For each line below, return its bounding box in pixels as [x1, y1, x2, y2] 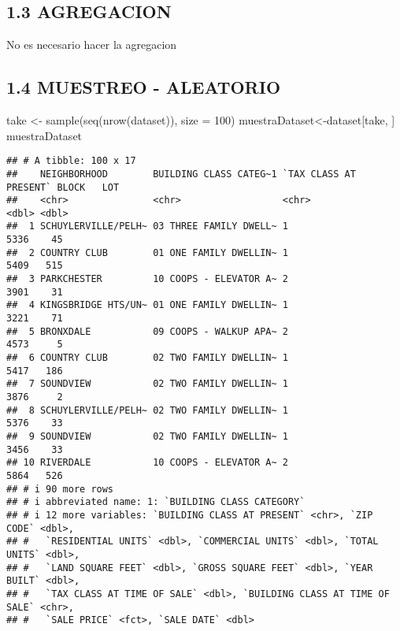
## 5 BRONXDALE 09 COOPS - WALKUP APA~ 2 [6, 325, 288, 337]
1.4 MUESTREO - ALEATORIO [6, 75, 281, 99]
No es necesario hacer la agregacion [6, 36, 177, 53]
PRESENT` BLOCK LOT [6, 181, 120, 193]
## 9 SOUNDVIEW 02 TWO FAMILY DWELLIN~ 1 [6, 430, 288, 442]
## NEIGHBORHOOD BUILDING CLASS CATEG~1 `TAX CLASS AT [6, 168, 356, 180]
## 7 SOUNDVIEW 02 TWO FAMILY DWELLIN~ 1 [6, 378, 288, 390]
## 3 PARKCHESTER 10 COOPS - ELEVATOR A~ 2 [6, 273, 288, 285]
